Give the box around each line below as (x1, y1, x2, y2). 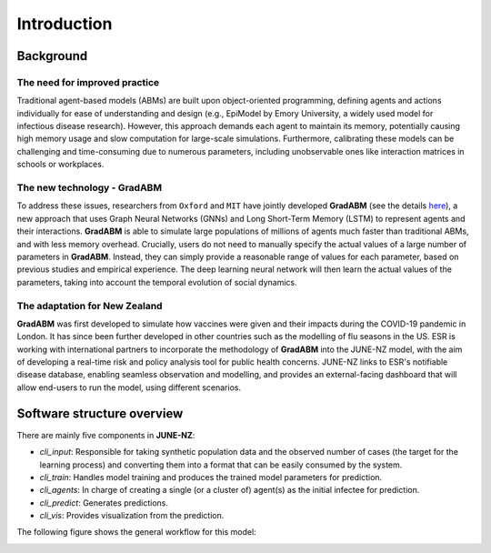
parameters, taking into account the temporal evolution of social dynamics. (16, 276, 297, 287)
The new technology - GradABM (16, 182, 163, 195)
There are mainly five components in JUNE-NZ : (16, 429, 195, 440)
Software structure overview (16, 406, 184, 421)
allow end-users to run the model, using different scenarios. (16, 382, 241, 393)
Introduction (16, 14, 113, 34)
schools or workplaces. (16, 159, 105, 170)
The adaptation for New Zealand (16, 299, 163, 312)
